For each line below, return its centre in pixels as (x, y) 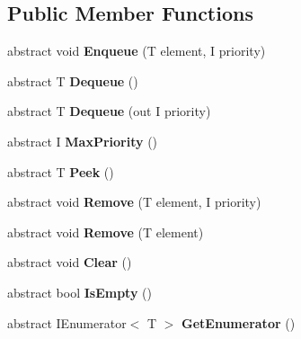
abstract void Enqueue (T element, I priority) (137, 51)
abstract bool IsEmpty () (80, 292)
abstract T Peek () (61, 171)
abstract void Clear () (70, 262)
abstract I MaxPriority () (83, 141)
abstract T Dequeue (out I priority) (109, 111)
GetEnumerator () (239, 322)
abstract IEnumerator (67, 322)
